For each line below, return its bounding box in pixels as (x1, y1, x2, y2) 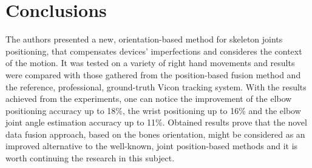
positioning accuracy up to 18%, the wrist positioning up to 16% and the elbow (5, 104, 301, 116)
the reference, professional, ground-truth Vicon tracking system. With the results (5, 80, 307, 93)
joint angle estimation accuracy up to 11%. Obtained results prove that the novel (5, 116, 307, 129)
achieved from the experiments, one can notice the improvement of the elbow (5, 92, 292, 105)
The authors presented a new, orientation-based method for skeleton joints (5, 33, 283, 45)
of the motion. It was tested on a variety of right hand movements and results (5, 56, 295, 69)
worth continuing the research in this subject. (5, 152, 175, 164)
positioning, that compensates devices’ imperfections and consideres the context (5, 44, 302, 57)
